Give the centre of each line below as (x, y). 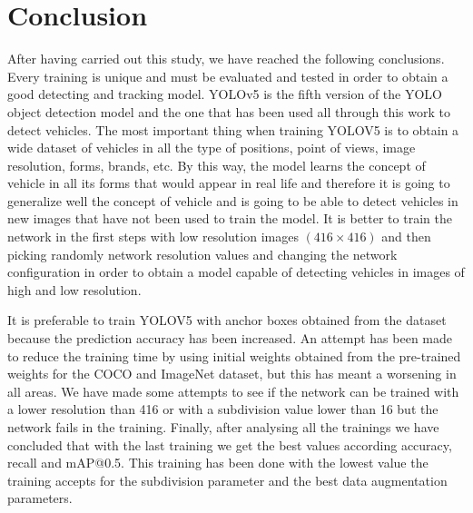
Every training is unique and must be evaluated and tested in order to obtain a (228, 76)
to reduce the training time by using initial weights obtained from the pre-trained (234, 355)
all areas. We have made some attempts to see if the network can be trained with (233, 391)
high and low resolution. (74, 289)
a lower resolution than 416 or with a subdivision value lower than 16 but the (223, 409)
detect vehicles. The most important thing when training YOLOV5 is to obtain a (233, 129)
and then (406, 237)
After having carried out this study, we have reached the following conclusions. (226, 59)
